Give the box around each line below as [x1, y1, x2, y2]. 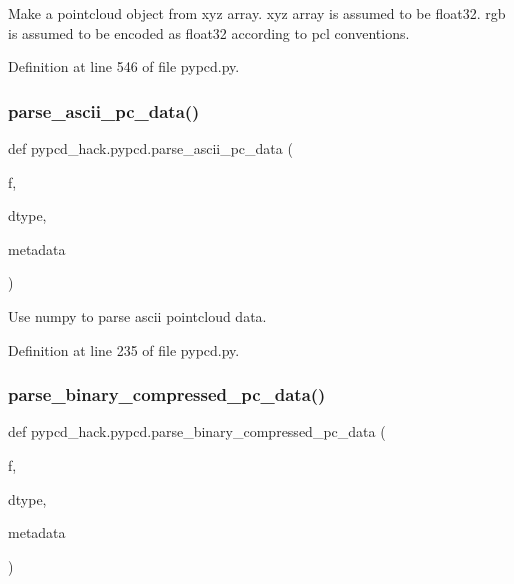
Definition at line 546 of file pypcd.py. [8, 56, 240, 77]
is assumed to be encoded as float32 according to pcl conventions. [8, 22, 410, 43]
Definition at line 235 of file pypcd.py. [8, 339, 240, 360]
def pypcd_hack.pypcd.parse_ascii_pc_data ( [8, 138, 293, 158]
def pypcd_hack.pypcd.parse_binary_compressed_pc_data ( [8, 421, 386, 442]
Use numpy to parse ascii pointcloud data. [8, 305, 267, 326]
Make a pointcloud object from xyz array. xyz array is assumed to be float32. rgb [8, 3, 506, 23]
